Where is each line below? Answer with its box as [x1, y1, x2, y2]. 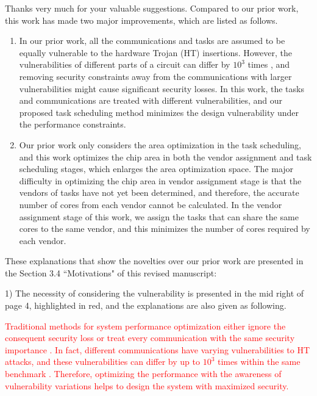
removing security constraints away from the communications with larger [19, 70, 292, 82]
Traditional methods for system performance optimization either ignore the [5, 319, 286, 332]
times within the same [218, 355, 301, 368]
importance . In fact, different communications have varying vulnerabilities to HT [5, 343, 310, 356]
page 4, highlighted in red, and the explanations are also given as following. [5, 299, 287, 312]
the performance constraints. [19, 118, 126, 131]
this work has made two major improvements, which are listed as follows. [5, 13, 278, 26]
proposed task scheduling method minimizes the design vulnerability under [19, 106, 299, 118]
